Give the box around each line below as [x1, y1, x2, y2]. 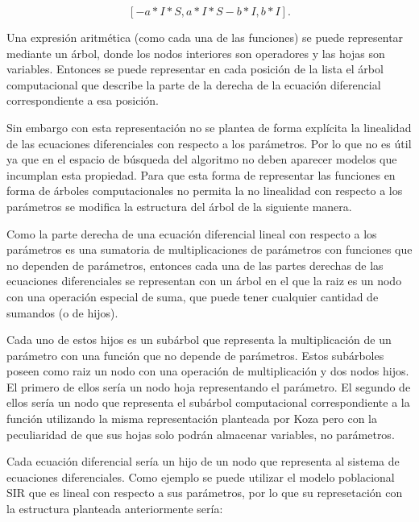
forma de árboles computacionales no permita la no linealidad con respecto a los [6, 182, 403, 199]
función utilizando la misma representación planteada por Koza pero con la [6, 410, 377, 427]
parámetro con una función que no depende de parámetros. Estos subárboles [6, 346, 384, 363]
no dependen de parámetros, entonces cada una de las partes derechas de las [6, 256, 384, 273]
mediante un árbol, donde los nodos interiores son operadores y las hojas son [6, 44, 385, 61]
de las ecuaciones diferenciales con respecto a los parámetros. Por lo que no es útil [6, 135, 412, 151]
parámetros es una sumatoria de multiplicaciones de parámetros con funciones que [6, 241, 413, 258]
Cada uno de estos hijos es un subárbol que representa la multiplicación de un [6, 331, 392, 348]
